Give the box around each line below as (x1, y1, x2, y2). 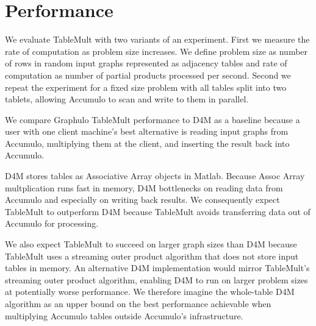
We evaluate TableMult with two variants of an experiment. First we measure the (5, 33, 310, 46)
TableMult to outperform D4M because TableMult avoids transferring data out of (5, 205, 311, 218)
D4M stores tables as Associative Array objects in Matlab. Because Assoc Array (5, 169, 305, 182)
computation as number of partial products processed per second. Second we (5, 68, 291, 81)
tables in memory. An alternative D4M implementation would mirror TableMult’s (5, 261, 310, 274)
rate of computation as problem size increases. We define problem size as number (5, 44, 308, 57)
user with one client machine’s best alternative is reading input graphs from (5, 125, 289, 138)
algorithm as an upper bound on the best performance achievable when (5, 297, 271, 310)
